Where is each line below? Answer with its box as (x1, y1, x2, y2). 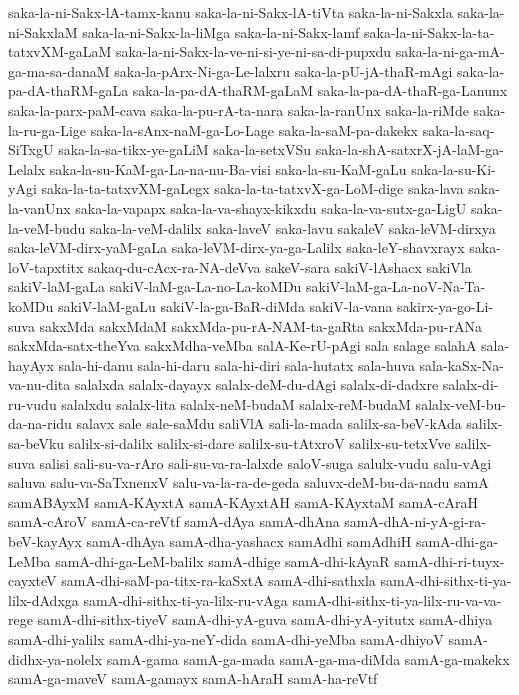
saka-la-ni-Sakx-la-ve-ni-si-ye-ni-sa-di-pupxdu (115, 41, 392, 62)
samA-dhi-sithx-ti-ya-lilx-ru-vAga (83, 589, 288, 610)
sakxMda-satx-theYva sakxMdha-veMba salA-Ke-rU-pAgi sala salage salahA (8, 335, 477, 356)
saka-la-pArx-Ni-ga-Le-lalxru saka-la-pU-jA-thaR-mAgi (114, 60, 453, 81)
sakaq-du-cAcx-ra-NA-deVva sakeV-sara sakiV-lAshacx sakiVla (88, 256, 472, 277)
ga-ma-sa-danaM (8, 60, 110, 81)
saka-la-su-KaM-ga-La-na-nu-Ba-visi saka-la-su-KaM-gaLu (49, 158, 407, 179)
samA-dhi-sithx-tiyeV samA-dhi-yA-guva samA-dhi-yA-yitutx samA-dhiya (37, 609, 493, 630)
